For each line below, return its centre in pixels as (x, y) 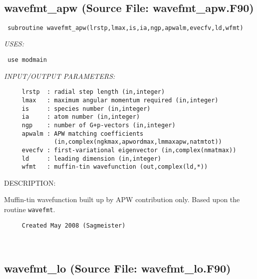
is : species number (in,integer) (86, 109)
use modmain (27, 60)
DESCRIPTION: (30, 182)
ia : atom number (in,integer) (81, 117)
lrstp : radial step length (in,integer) (93, 92)
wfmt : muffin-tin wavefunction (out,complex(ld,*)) (115, 167)
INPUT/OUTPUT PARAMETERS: (60, 76)
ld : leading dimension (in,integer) (91, 158)
